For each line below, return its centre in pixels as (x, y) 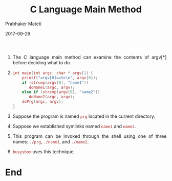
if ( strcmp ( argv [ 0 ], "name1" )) (55, 83)
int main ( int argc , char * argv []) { (53, 73)
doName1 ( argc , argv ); (52, 87)
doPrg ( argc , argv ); (42, 102)
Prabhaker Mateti (23, 24)
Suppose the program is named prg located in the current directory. (84, 116)
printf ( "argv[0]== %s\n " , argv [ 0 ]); (60, 78)
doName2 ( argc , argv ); (52, 97)
